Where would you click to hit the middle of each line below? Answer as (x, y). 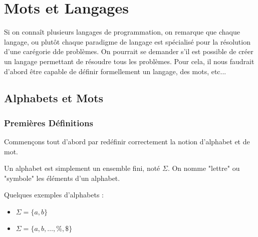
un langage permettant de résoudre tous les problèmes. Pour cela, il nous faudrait (129, 61)
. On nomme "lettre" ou (204, 168)
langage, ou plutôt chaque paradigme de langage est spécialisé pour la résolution (127, 41)
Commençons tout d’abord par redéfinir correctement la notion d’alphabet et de (127, 142)
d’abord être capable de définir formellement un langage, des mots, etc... (115, 71)
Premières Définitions (49, 123)
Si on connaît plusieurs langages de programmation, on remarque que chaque (122, 32)
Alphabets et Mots (54, 98)
